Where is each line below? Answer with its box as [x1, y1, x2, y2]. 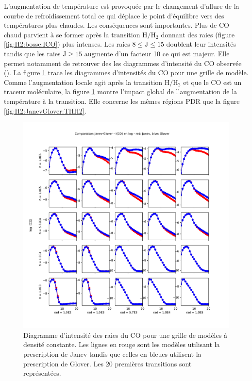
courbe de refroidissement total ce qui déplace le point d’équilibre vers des [4, 10, 224, 20]
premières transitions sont [115, 358, 192, 368]
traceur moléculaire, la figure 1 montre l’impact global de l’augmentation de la [4, 86, 237, 97]
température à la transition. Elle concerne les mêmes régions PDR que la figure [4, 96, 240, 106]
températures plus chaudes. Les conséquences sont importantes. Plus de [4, 20, 217, 30]
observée [216, 58, 242, 68]
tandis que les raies [4, 48, 61, 58]
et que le [183, 77, 209, 87]
